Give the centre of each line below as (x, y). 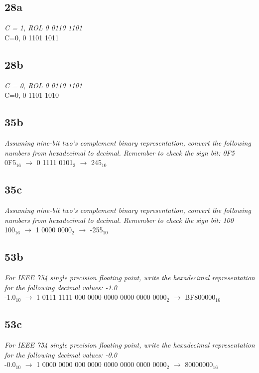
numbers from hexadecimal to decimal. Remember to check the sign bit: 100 (119, 220)
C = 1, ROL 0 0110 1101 (44, 28)
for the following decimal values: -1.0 (61, 287)
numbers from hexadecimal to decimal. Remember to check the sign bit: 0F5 (120, 152)
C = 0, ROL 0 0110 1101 (44, 85)
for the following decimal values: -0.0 (61, 354)
